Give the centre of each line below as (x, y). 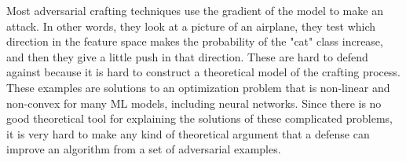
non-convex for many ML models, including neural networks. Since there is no (194, 103)
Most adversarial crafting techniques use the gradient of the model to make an (195, 10)
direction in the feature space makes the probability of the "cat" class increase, (195, 41)
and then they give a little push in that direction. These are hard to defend (187, 56)
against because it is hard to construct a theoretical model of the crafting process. (203, 72)
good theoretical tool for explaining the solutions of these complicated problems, (199, 118)
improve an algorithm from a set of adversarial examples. (144, 149)
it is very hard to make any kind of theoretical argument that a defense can (188, 133)
